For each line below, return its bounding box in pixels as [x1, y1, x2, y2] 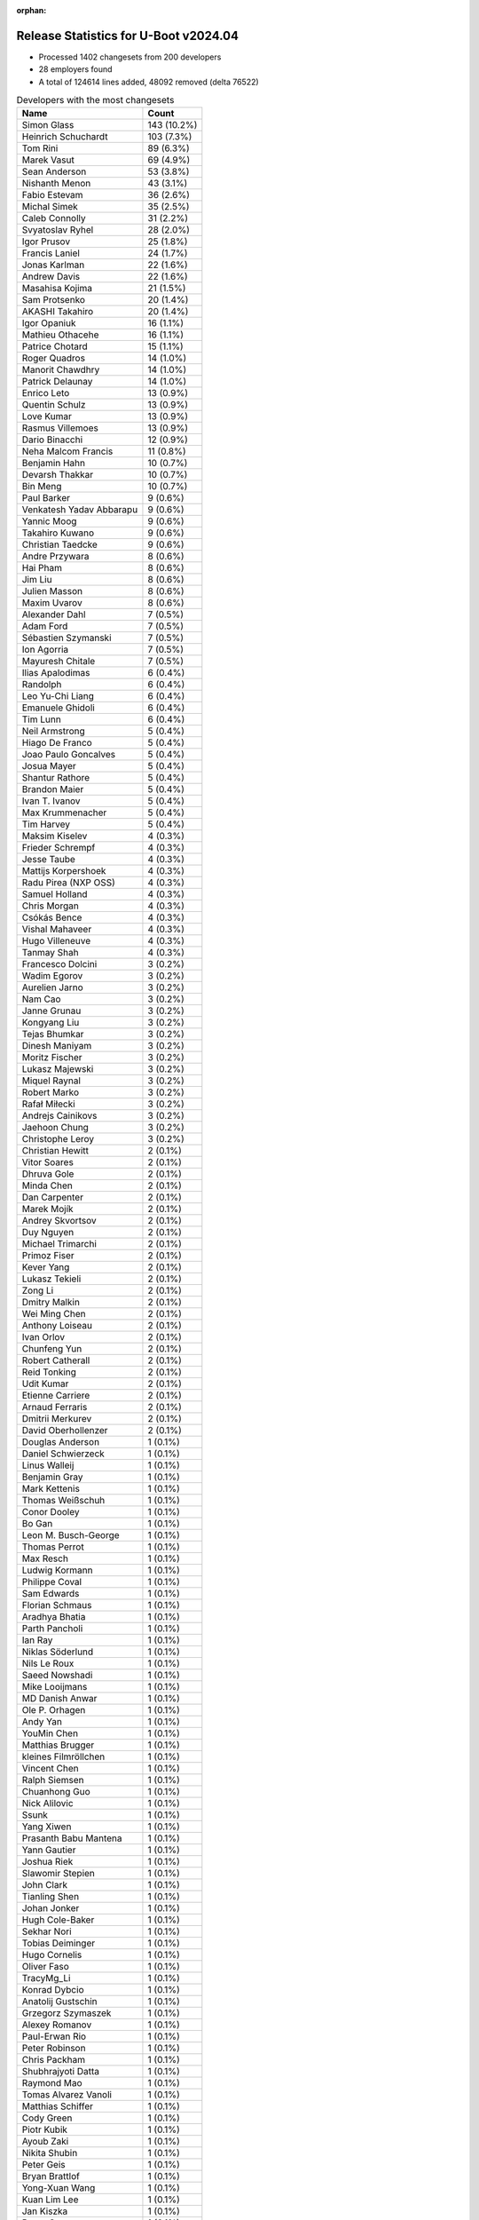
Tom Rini [21, 142, 59, 155]
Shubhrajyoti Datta [21, 2065, 100, 2078]
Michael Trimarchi [21, 1238, 98, 1250]
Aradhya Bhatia [21, 1611, 86, 1623]
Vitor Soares [21, 1156, 75, 1169]
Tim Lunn [21, 713, 61, 725]
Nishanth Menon [21, 178, 91, 190]
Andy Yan [21, 1716, 62, 1728]
